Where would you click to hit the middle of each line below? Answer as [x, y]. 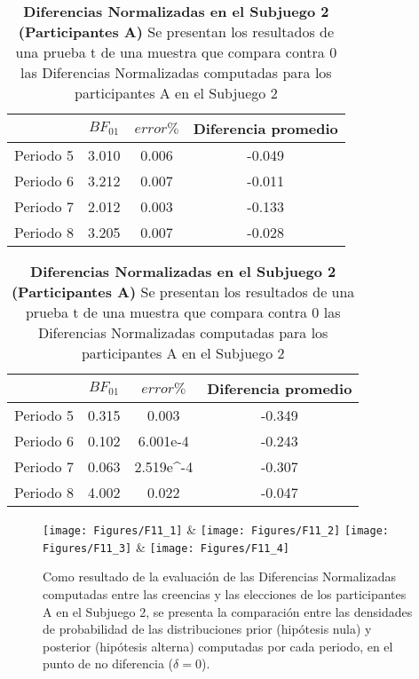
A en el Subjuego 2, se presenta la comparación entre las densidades [228, 611]
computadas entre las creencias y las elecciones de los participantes [225, 593]
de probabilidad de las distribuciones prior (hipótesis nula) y [207, 629]
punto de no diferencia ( [108, 663]
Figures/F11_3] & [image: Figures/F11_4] [166, 546]
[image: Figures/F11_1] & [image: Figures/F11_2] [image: [216, 529]
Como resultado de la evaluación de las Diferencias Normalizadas [220, 576]
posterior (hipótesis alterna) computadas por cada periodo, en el [218, 646]
